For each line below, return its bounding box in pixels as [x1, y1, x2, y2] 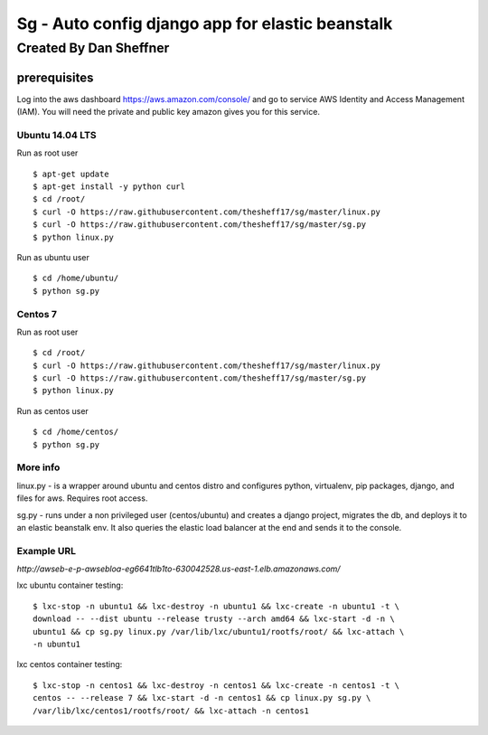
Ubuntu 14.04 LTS [16, 128, 97, 141]
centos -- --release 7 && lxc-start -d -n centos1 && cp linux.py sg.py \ [33, 693, 371, 703]
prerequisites [16, 70, 94, 85]
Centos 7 [16, 307, 58, 320]
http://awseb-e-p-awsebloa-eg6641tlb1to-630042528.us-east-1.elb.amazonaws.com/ [16, 563, 341, 574]
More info [16, 461, 61, 474]
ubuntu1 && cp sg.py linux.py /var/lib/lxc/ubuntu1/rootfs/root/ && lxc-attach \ [33, 627, 405, 636]
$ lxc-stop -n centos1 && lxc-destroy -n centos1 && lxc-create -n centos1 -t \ [33, 680, 400, 691]
